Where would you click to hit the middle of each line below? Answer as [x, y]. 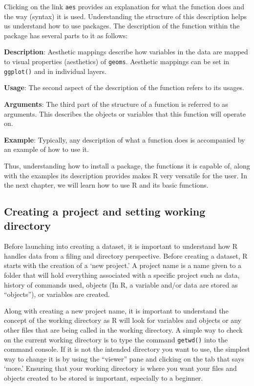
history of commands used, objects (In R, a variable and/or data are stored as [121, 284]
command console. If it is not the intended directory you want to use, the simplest [127, 349]
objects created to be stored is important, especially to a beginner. [104, 378]
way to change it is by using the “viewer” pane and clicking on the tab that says [124, 358]
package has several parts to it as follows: [66, 35]
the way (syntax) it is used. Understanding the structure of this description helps [126, 16]
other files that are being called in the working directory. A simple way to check [123, 330]
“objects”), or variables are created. [57, 294]
